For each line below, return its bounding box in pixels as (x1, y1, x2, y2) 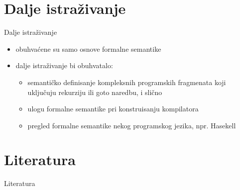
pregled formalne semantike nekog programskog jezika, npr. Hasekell (27, 120, 236, 130)
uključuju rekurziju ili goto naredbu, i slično (27, 87, 162, 97)
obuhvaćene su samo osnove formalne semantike (15, 43, 161, 54)
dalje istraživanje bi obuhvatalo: (15, 60, 113, 71)
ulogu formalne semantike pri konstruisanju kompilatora (27, 103, 199, 114)
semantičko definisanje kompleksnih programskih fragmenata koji (27, 77, 226, 87)
